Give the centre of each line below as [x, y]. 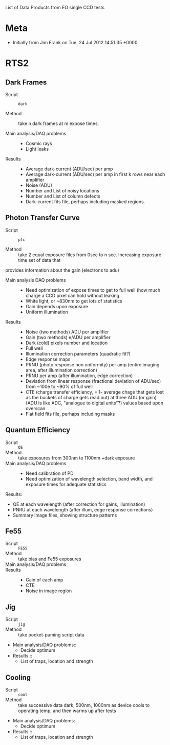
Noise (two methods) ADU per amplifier [67, 332]
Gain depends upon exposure [57, 306]
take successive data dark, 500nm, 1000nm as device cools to [84, 705]
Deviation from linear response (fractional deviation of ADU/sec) [93, 381]
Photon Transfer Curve [43, 218]
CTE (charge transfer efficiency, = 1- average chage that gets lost [94, 392]
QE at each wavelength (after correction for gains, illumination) [79, 504]
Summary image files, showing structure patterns [65, 515]
